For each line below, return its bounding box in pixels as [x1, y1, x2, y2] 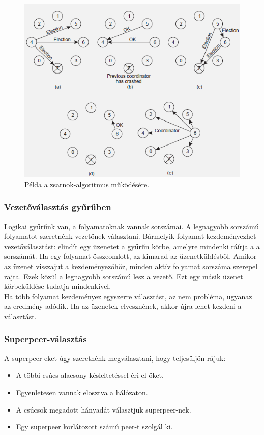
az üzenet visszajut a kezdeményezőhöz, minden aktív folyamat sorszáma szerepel [4, 260, 258, 271]
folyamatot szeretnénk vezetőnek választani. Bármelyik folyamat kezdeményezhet [4, 231, 256, 241]
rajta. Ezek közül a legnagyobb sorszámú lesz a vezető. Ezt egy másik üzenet [4, 271, 243, 281]
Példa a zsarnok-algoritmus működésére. [24, 179, 150, 189]
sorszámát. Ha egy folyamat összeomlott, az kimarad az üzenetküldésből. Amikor [4, 251, 257, 261]
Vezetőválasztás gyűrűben [4, 201, 111, 213]
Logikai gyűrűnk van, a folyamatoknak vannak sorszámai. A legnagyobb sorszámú [4, 221, 259, 231]
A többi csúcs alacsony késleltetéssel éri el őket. [16, 370, 164, 380]
